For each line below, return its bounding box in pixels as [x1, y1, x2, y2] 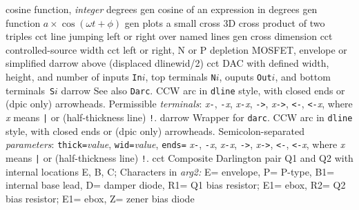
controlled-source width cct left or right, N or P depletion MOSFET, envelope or [6, 42, 347, 56]
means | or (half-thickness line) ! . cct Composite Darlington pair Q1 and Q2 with [6, 150, 353, 165]
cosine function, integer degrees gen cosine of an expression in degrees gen [6, 2, 318, 16]
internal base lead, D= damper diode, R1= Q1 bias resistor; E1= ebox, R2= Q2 [6, 178, 346, 192]
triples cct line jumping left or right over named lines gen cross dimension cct [6, 29, 333, 43]
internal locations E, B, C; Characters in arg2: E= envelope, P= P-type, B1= [6, 164, 335, 178]
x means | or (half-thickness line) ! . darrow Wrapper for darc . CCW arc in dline [6, 109, 353, 124]
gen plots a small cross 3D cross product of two [124, 15, 325, 30]
